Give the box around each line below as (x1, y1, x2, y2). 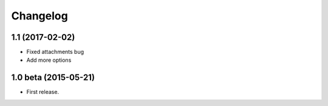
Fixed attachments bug (26, 48, 84, 56)
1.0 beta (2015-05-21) (11, 73, 95, 83)
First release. (26, 88, 60, 96)
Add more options (26, 56, 72, 64)
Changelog (11, 9, 68, 22)
